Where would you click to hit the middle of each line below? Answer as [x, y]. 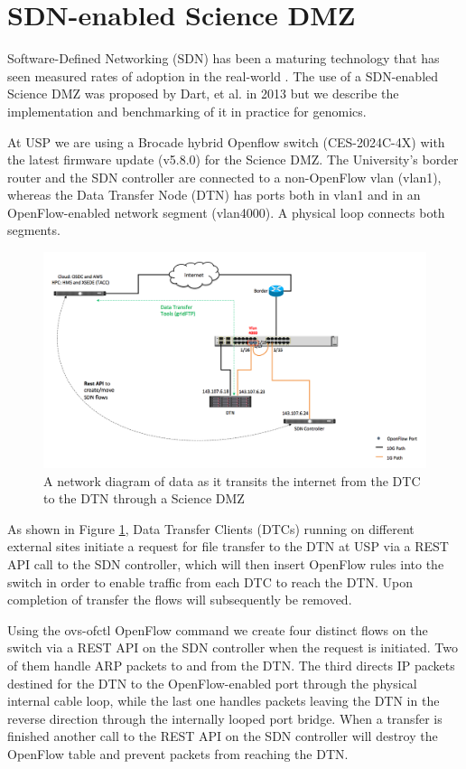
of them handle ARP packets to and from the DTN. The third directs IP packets [231, 665]
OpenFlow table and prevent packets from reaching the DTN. [178, 753]
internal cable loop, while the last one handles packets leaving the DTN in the [224, 701]
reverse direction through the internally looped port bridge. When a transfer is [225, 718]
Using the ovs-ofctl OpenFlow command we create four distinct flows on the [218, 629]
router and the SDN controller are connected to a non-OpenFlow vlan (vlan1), [224, 177]
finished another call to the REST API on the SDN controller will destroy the [223, 736]
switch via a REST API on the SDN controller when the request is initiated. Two [233, 647]
